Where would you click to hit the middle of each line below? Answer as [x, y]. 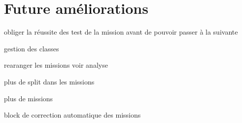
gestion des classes [32, 48]
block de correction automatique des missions [72, 115]
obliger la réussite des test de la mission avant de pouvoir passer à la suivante [121, 32]
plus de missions [29, 98]
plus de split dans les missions [49, 81]
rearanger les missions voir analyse [56, 65]
